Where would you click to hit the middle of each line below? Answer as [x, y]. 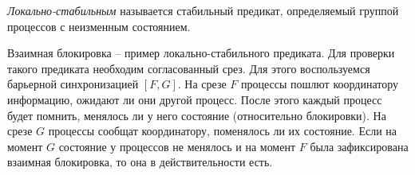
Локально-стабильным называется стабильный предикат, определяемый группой [203, 10]
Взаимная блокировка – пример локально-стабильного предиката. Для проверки [201, 53]
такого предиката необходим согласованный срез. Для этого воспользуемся [189, 68]
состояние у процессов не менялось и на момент [177, 146]
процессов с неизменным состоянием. [99, 26]
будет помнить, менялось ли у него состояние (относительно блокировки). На [197, 115]
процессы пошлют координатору [320, 84]
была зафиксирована [359, 146]
